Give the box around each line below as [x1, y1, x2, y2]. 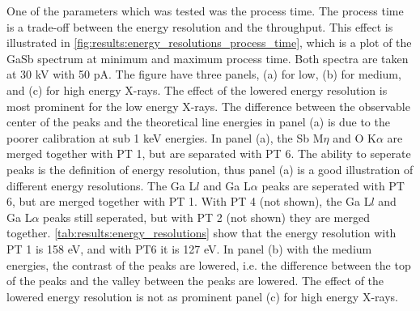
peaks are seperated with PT [261, 177, 405, 194]
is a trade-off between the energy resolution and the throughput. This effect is [6, 18, 393, 35]
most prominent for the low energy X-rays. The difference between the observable [6, 97, 410, 114]
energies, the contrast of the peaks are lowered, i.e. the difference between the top [6, 256, 411, 273]
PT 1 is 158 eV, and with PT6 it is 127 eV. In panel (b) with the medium [6, 240, 372, 257]
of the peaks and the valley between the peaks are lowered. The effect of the [6, 272, 384, 289]
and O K [333, 129, 376, 146]
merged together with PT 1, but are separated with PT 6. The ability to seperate [6, 145, 411, 162]
